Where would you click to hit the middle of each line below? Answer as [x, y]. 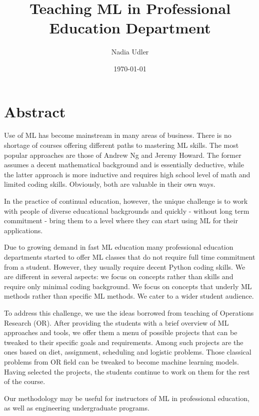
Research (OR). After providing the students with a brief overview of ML [116, 322]
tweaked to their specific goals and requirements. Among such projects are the [124, 342]
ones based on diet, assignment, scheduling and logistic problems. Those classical [128, 352]
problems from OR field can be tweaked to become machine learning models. [121, 361]
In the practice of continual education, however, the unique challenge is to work [126, 201]
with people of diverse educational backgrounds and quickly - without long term [127, 210]
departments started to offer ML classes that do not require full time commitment [130, 256]
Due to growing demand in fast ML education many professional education [119, 247]
